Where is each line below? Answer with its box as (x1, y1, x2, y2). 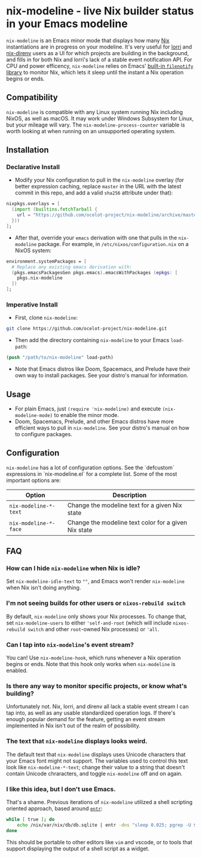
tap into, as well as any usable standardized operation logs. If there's (6, 709, 176, 716)
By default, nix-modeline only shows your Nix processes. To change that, (6, 613, 187, 620)
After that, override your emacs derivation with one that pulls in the (14, 234, 178, 241)
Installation (6, 145, 49, 155)
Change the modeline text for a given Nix (67, 501, 182, 509)
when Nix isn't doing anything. (6, 584, 81, 592)
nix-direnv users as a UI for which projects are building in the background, (6, 49, 190, 56)
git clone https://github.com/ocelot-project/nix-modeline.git (6, 326, 167, 332)
